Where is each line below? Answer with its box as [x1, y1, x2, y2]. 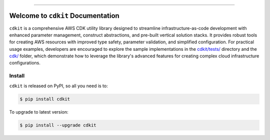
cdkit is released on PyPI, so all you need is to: [9, 83, 108, 89]
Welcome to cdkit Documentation [9, 11, 119, 20]
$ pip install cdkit [19, 96, 70, 102]
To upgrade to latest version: [9, 109, 68, 115]
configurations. [9, 60, 41, 66]
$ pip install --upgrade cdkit [19, 122, 97, 128]
